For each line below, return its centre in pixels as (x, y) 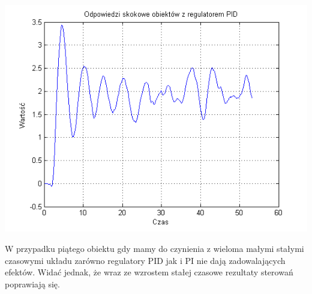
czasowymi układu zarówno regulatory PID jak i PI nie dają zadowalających (145, 260)
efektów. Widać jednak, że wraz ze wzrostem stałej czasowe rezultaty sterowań (149, 272)
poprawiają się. (32, 283)
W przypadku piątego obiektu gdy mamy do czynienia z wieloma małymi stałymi (154, 248)
